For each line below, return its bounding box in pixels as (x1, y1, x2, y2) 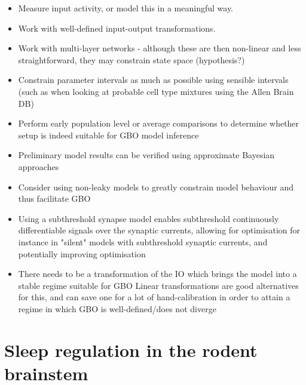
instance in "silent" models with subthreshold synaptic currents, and (18, 235, 268, 248)
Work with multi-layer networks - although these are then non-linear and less (18, 42, 301, 54)
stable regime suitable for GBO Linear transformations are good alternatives (18, 279, 299, 291)
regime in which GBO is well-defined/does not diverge (18, 302, 216, 315)
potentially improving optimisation (18, 247, 146, 260)
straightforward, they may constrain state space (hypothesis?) (18, 53, 245, 66)
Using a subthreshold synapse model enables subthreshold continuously (18, 212, 279, 224)
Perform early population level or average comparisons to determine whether (18, 117, 299, 130)
